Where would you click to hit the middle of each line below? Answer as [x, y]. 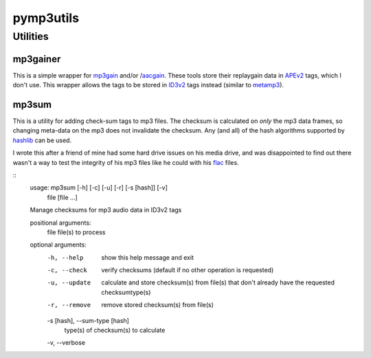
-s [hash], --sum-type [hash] [88, 320]
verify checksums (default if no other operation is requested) [188, 270]
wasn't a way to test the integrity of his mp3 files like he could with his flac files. [126, 162]
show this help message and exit [147, 257]
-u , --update [69, 283]
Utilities [31, 36]
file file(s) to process [76, 232]
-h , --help [65, 257]
